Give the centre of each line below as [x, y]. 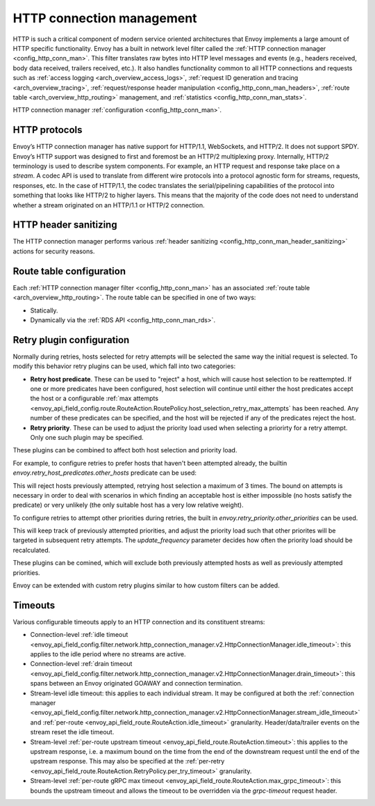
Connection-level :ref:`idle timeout [79, 635]
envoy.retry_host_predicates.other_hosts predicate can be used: [105, 473]
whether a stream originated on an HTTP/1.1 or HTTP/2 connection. [109, 205]
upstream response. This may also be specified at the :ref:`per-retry [127, 761]
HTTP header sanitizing [65, 225]
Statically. [44, 310]
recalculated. [32, 550]
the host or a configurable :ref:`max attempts [94, 398]
